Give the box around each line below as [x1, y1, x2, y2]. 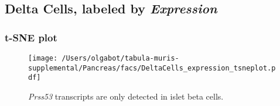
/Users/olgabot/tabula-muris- [62, 54, 179, 62]
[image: [28, 54, 58, 62]
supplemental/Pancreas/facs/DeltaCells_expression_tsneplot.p [28, 63, 276, 72]
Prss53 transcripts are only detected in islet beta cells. [28, 90, 224, 102]
